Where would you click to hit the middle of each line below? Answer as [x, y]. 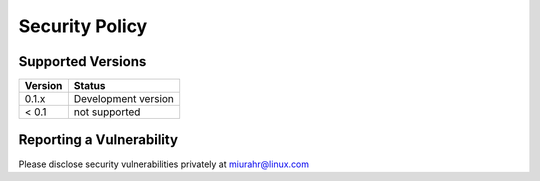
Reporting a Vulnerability [98, 140]
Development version [124, 99]
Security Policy [83, 26]
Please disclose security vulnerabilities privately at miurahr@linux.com [164, 164]
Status [89, 86]
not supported [107, 112]
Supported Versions [82, 61]
